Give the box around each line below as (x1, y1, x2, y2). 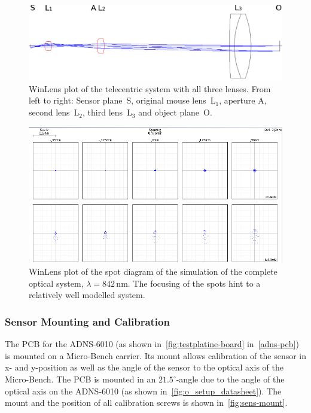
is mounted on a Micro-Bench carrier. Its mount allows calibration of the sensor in (5, 349, 307, 362)
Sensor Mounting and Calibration (5, 314, 170, 329)
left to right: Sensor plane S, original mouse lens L (29, 94, 216, 107)
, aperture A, (219, 94, 267, 107)
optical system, (29, 277, 84, 289)
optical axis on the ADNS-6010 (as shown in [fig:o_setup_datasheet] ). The (5, 384, 282, 397)
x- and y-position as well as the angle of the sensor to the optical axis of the (5, 361, 283, 373)
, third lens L (83, 106, 132, 119)
